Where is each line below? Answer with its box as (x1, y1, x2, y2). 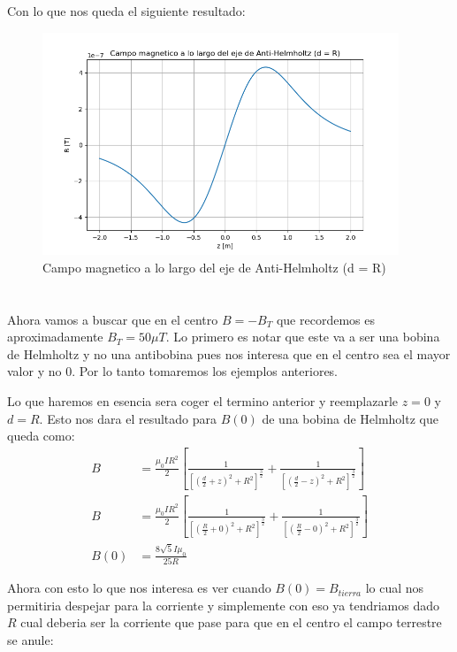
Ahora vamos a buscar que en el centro (7, 310, 218, 328)
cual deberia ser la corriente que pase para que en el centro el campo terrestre (20, 613, 442, 632)
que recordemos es (276, 310, 375, 328)
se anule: (7, 631, 54, 649)
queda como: (7, 426, 75, 445)
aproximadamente (7, 327, 103, 346)
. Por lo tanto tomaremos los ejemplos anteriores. (72, 362, 339, 380)
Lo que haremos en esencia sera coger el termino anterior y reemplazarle (7, 392, 399, 410)
